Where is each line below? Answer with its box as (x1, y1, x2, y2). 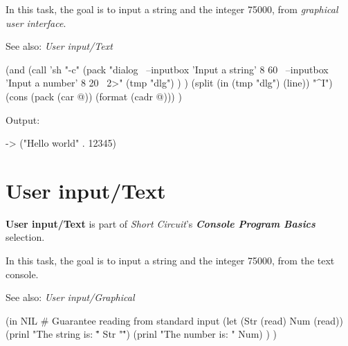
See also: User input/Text (6, 39, 113, 53)
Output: (6, 112, 40, 127)
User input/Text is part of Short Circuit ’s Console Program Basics (6, 216, 315, 230)
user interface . (6, 15, 66, 30)
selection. (6, 230, 45, 244)
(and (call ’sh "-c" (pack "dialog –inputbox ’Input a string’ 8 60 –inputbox (6, 62, 329, 76)
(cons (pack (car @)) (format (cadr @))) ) (6, 89, 182, 103)
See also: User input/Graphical (6, 290, 135, 304)
